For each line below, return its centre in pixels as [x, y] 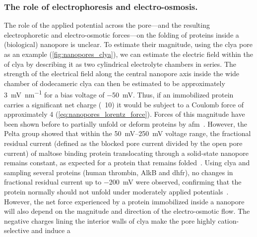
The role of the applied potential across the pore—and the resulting [107, 25]
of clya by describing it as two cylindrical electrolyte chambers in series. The [120, 64]
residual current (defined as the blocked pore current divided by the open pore [123, 143]
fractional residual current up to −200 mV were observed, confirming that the [123, 182]
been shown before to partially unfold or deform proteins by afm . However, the [126, 123]
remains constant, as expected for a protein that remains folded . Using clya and [127, 163]
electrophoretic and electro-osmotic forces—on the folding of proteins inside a [122, 34]
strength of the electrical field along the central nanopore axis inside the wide [122, 73]
